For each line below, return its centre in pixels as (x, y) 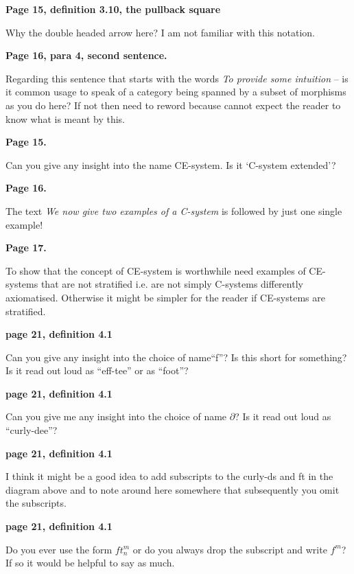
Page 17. (26, 248)
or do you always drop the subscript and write (230, 549)
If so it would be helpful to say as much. (90, 563)
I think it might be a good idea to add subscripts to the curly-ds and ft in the (169, 476)
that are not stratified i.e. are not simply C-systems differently (172, 284)
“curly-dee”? (32, 430)
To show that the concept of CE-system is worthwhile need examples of (156, 270)
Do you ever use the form (59, 549)
